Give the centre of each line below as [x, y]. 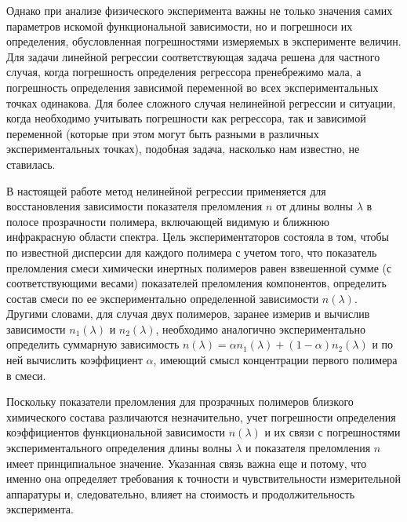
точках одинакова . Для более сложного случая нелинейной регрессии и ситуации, [201, 102]
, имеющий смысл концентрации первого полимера [275, 360]
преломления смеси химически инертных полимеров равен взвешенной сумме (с [199, 267]
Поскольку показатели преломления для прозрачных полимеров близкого [180, 402]
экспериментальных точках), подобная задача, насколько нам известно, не [183, 149]
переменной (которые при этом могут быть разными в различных [163, 133]
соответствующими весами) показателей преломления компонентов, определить [196, 283]
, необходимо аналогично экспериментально [260, 329]
